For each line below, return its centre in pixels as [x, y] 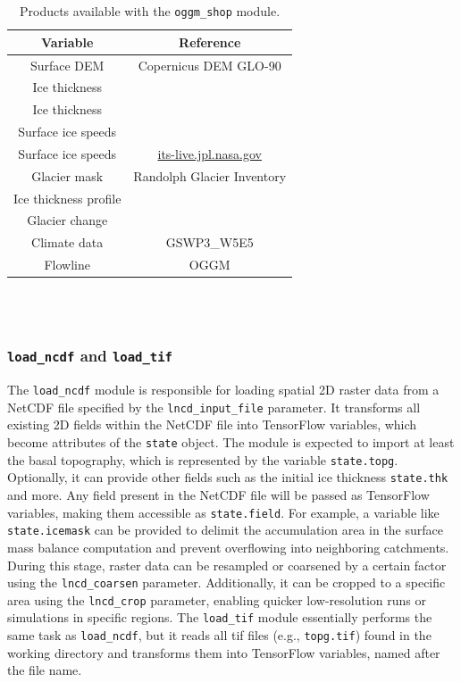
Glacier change [67, 220]
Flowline [67, 265]
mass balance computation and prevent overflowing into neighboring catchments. [228, 547]
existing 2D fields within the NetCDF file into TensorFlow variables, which [212, 424]
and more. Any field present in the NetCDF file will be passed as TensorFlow [218, 495]
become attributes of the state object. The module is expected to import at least [231, 442]
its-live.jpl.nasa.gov [210, 153]
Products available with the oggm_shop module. [150, 11]
